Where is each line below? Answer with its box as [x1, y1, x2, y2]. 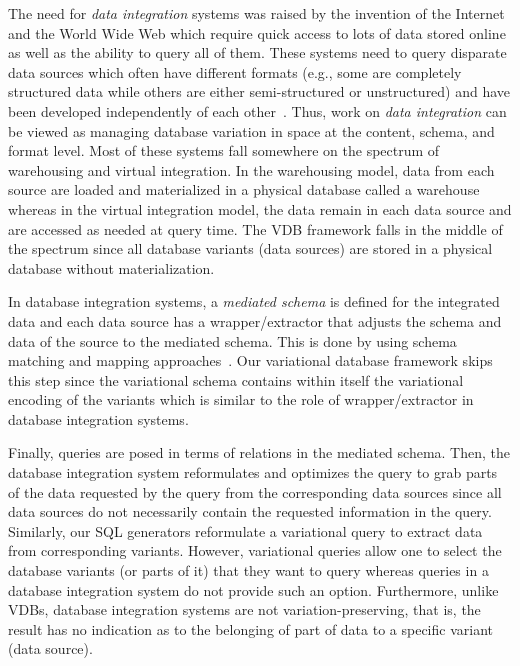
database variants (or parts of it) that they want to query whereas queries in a [8, 560, 489, 581]
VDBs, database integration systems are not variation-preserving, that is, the [8, 599, 481, 620]
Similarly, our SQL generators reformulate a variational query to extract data [8, 520, 483, 541]
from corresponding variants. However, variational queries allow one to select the [8, 540, 502, 561]
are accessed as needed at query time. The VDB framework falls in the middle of [8, 218, 503, 239]
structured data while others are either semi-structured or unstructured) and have [8, 81, 511, 102]
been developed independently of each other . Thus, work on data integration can [8, 100, 507, 121]
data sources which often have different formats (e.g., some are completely [8, 61, 462, 82]
